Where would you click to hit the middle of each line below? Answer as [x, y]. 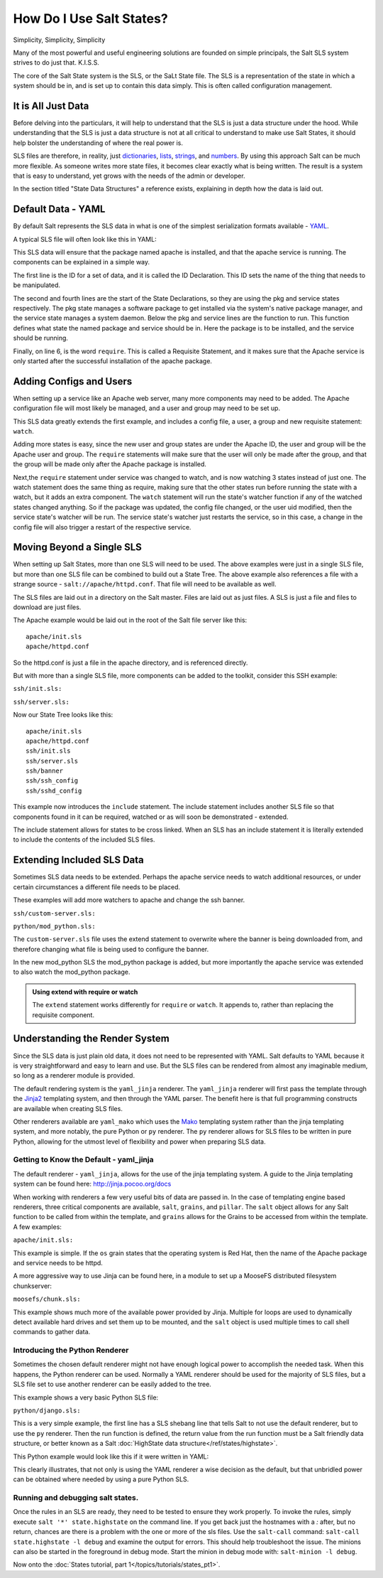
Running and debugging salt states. [76, 1498]
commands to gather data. [52, 1332]
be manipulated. [37, 285]
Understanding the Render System [91, 1039]
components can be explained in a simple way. [82, 262]
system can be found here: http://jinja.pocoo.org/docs [92, 1184]
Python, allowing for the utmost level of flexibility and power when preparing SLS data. [139, 1142]
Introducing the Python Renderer [71, 1351]
